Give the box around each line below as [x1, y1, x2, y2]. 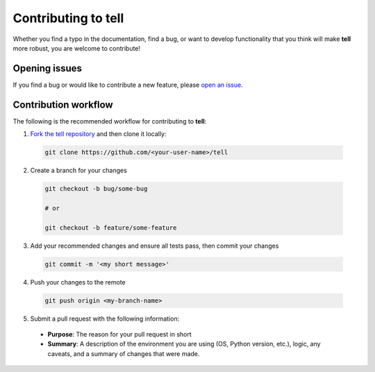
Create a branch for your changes [30, 167, 128, 175]
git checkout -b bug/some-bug [44, 185, 148, 193]
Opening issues [12, 62, 83, 74]
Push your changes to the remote [30, 278, 126, 286]
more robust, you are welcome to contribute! [12, 44, 141, 52]
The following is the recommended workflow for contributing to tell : [12, 117, 207, 125]
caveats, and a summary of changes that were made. [47, 349, 200, 357]
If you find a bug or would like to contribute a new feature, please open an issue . [12, 81, 243, 89]
